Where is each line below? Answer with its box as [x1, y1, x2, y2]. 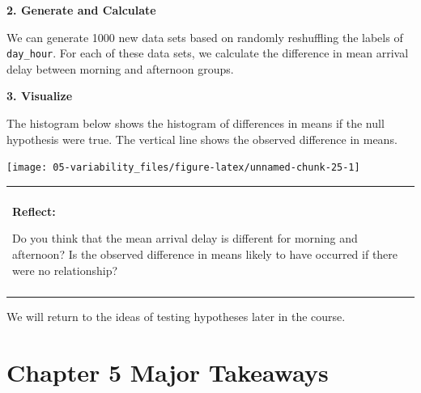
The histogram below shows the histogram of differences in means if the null [6, 115, 385, 132]
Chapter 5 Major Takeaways [6, 355, 329, 388]
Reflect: [12, 202, 56, 219]
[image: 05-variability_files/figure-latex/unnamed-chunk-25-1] [6, 162, 360, 174]
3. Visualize [6, 87, 73, 104]
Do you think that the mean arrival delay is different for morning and [12, 230, 358, 247]
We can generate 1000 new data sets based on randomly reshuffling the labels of [6, 28, 403, 45]
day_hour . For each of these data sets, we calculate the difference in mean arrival [6, 44, 409, 61]
